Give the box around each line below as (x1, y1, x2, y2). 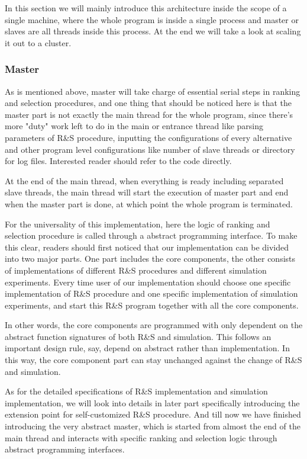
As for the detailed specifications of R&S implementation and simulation (5, 385, 268, 397)
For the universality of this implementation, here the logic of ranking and (5, 217, 270, 230)
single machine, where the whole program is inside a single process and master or (5, 13, 299, 25)
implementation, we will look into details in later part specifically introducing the (5, 396, 300, 409)
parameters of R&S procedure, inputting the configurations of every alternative (5, 131, 292, 143)
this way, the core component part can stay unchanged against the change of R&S (5, 354, 302, 366)
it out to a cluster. (5, 36, 72, 49)
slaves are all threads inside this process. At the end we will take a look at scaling (5, 25, 301, 37)
